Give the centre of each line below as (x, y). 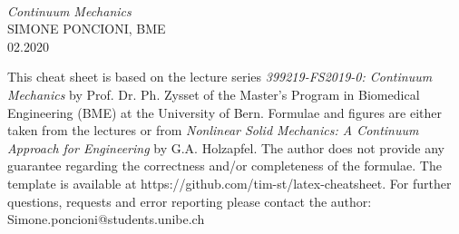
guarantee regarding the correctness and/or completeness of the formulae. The (225, 166)
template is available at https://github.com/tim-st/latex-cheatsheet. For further (229, 183)
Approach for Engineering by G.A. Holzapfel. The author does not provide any (226, 147)
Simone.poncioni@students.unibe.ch (106, 219)
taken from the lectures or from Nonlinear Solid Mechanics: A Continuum (213, 130)
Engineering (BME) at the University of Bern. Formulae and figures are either (225, 112)
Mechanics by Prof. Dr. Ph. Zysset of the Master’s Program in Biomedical (214, 94)
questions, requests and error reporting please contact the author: (190, 201)
